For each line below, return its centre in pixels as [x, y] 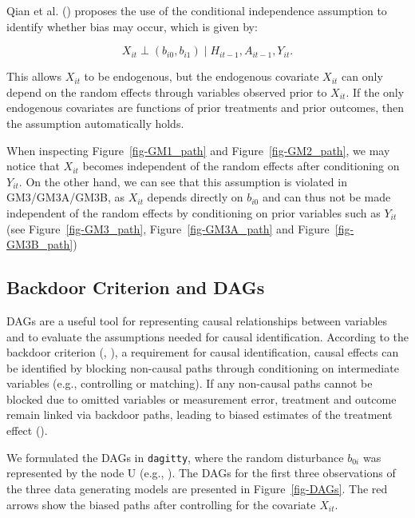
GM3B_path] [40, 244]
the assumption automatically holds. [95, 123]
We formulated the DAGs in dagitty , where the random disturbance [175, 457]
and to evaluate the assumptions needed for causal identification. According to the [207, 336]
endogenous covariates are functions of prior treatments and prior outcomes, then [206, 108]
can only [362, 76]
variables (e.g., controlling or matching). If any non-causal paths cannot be [190, 383]
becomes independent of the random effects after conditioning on [241, 166]
